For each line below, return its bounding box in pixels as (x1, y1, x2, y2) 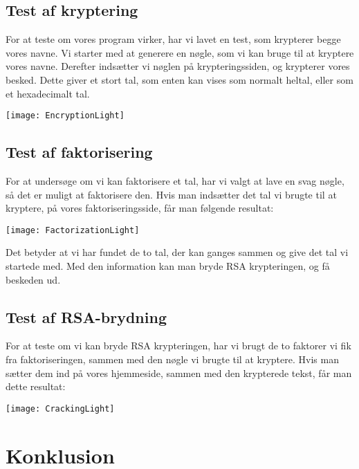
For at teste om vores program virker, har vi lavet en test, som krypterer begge (6, 32, 341, 46)
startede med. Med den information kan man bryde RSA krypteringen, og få (6, 259, 330, 273)
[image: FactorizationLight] (6, 225, 140, 235)
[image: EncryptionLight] (6, 111, 125, 121)
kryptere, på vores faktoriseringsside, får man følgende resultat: (6, 201, 274, 215)
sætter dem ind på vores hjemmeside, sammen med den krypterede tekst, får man (6, 365, 352, 380)
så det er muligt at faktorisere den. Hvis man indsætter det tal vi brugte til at (6, 187, 337, 201)
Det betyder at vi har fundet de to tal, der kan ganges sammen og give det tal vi (6, 245, 349, 259)
